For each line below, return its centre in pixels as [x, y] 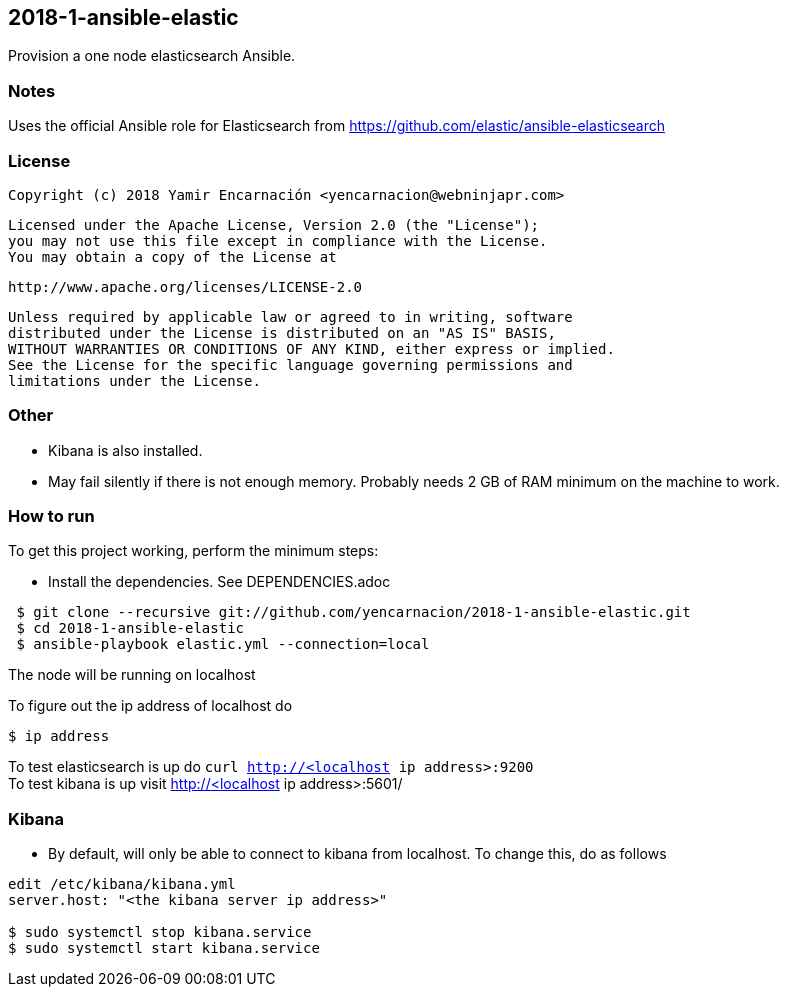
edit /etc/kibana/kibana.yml [122, 884]
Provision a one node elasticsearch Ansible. [152, 56]
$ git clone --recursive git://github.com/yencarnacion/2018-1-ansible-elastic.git [353, 612]
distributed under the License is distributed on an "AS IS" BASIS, [282, 332]
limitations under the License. [134, 380]
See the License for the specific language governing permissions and [290, 364]
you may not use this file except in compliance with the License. [278, 240]
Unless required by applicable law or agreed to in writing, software [290, 316]
